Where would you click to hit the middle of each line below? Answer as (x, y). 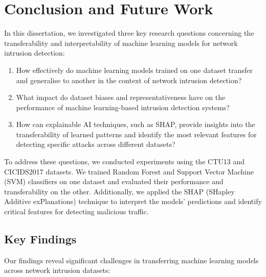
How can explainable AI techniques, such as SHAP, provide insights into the (136, 124)
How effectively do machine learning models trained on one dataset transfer (134, 70)
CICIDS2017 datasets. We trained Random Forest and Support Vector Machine (129, 171)
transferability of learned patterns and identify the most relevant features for (136, 134)
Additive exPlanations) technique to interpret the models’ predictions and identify (133, 201)
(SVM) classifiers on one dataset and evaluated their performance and (114, 181)
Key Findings (40, 239)
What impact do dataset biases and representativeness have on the (121, 97)
